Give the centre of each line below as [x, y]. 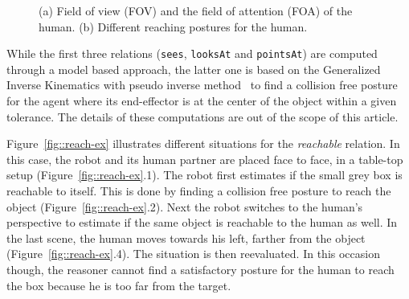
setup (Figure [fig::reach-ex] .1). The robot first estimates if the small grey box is [204, 175]
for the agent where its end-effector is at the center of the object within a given [202, 101]
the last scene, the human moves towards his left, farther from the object [186, 238]
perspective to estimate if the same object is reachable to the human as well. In [202, 222]
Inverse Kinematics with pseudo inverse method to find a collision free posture [202, 85]
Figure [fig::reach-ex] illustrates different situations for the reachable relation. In [203, 143]
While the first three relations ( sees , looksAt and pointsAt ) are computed [192, 53]
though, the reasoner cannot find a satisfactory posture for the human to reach [200, 269]
